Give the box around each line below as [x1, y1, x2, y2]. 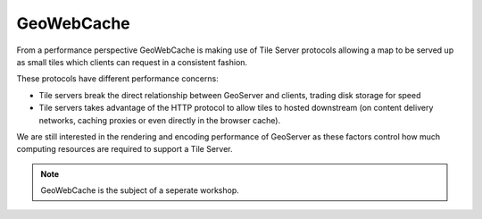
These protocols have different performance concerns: [16, 73, 219, 84]
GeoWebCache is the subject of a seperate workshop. [40, 185, 240, 196]
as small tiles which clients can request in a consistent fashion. [16, 56, 248, 67]
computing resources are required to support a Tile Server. [16, 144, 233, 155]
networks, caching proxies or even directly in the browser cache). [38, 114, 281, 125]
